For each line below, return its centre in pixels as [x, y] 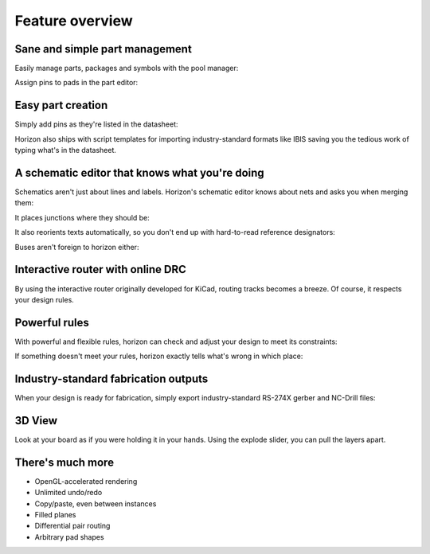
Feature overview [74, 21]
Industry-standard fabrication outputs [111, 379]
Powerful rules [52, 322]
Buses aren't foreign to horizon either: [77, 247]
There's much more [64, 462]
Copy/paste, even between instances [96, 503]
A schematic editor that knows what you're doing [139, 172]
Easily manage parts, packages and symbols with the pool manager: [127, 68]
